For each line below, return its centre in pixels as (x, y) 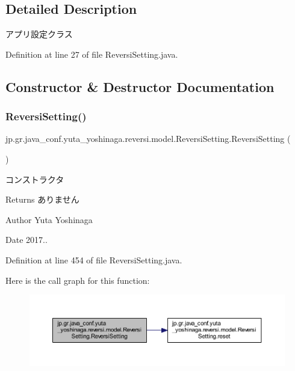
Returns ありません (42, 199)
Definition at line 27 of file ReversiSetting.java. (92, 54)
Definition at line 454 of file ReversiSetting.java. (94, 259)
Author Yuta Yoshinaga (49, 219)
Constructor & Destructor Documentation (140, 86)
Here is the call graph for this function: (78, 280)
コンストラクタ (35, 179)
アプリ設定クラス (39, 34)
